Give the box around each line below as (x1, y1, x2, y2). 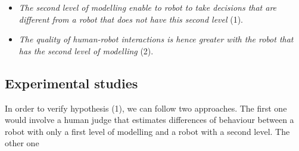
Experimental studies (5, 73, 138, 92)
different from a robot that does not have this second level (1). (18, 13, 244, 25)
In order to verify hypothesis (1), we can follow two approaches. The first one (5, 101, 287, 114)
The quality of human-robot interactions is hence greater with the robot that (18, 33, 294, 45)
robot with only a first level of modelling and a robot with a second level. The (5, 125, 290, 137)
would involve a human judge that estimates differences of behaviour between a (5, 113, 294, 126)
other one (5, 137, 39, 149)
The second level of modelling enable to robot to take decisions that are (18, 1, 277, 13)
